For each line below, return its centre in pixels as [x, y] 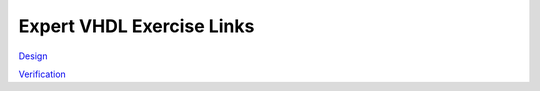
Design [33, 56]
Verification [42, 74]
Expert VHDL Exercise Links [136, 26]
